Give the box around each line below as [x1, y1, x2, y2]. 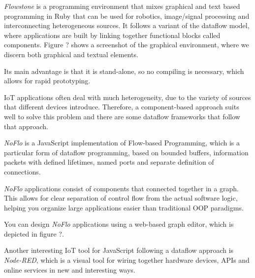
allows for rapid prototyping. [4, 75, 91, 86]
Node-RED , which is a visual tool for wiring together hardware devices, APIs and [4, 255, 250, 265]
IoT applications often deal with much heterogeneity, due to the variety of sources [4, 92, 251, 102]
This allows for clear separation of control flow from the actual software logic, [4, 193, 238, 203]
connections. [4, 166, 41, 176]
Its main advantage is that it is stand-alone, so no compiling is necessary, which [4, 66, 244, 76]
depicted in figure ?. [4, 228, 64, 239]
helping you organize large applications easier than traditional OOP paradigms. [4, 202, 244, 212]
